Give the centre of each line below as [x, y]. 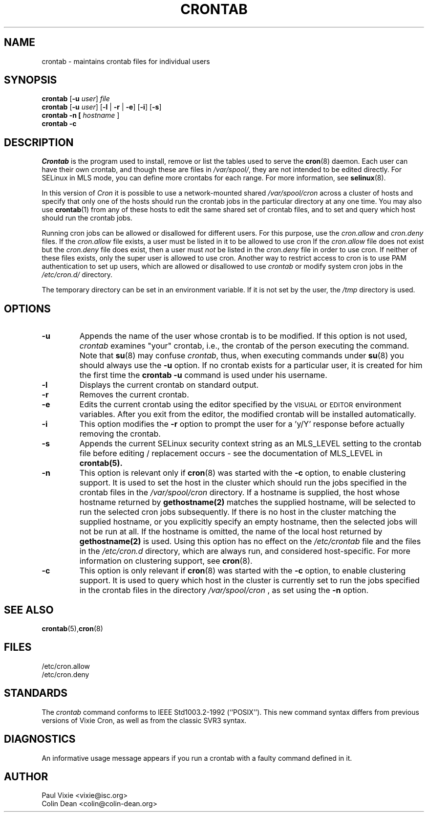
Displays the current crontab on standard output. [169, 385]
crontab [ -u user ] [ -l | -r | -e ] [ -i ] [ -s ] [102, 107]
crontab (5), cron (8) [72, 628]
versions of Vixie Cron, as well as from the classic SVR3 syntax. [144, 720]
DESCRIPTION [39, 142]
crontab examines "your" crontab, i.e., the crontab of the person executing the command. [244, 346]
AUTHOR [26, 776]
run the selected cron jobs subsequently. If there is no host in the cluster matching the [238, 512]
